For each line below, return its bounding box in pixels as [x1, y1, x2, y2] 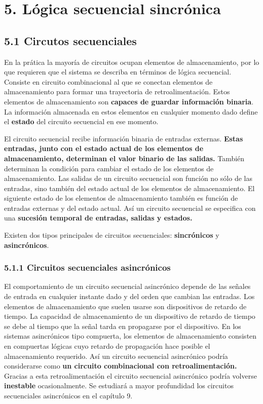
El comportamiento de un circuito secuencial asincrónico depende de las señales [4, 281, 251, 291]
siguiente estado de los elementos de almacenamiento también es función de [4, 193, 238, 203]
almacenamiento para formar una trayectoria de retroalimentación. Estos [4, 86, 230, 97]
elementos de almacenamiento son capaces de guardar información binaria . [4, 96, 254, 106]
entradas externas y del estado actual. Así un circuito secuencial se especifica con [4, 202, 256, 213]
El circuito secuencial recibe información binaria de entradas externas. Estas [4, 133, 243, 143]
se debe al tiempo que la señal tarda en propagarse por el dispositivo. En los [4, 320, 241, 331]
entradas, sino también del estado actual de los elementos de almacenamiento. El [4, 182, 255, 193]
